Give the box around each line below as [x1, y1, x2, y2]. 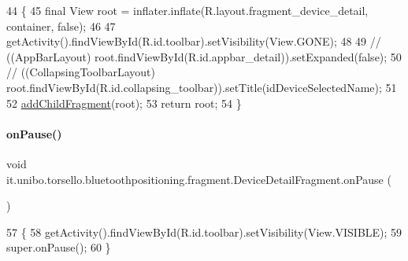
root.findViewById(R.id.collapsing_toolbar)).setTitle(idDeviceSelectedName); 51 [6, 79, 397, 95]
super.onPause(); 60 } [6, 239, 111, 255]
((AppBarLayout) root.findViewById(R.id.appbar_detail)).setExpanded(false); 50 [6, 48, 402, 64]
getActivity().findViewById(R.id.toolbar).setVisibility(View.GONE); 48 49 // [6, 33, 381, 50]
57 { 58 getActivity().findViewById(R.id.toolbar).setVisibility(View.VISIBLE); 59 [6, 223, 402, 240]
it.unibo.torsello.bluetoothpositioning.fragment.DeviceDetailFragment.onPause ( [6, 171, 391, 187]
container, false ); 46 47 [6, 17, 116, 34]
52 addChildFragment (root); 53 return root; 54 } [6, 94, 242, 111]
